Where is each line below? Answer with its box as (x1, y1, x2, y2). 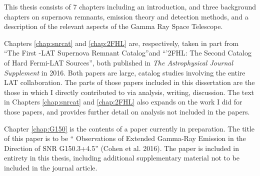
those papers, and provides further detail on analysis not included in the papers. (4, 106, 250, 116)
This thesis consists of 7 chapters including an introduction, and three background (4, 1, 256, 11)
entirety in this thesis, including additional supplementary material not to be (4, 152, 240, 163)
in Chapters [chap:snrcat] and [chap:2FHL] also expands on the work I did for (4, 96, 242, 107)
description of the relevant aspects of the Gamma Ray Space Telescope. (4, 21, 223, 31)
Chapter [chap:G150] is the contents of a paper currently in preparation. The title (4, 123, 255, 133)
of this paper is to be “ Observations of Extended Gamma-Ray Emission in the (4, 133, 246, 143)
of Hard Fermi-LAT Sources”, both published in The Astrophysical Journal (4, 57, 233, 67)
